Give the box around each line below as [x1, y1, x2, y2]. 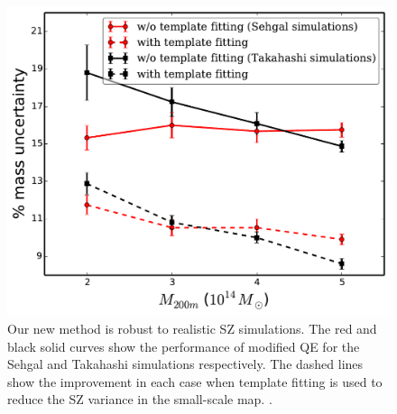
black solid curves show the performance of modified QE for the [7, 336, 360, 355]
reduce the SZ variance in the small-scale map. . [7, 390, 272, 409]
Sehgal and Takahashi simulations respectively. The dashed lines [7, 354, 364, 373]
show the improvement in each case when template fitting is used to [7, 372, 383, 391]
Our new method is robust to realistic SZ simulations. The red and [7, 319, 377, 338]
